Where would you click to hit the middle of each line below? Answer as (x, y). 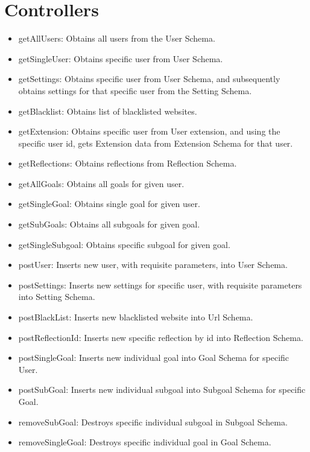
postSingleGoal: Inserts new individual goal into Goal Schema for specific (154, 358)
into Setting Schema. (57, 297)
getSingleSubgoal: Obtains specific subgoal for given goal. (124, 244)
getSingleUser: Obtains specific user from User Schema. (121, 58)
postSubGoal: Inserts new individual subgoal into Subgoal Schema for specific (162, 390)
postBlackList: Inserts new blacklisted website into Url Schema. (136, 317)
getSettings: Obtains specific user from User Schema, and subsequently (149, 79)
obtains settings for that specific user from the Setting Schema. (135, 90)
